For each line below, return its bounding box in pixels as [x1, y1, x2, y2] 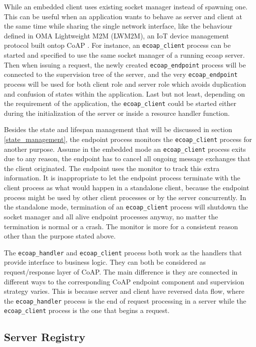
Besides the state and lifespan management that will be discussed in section [4, 124, 232, 135]
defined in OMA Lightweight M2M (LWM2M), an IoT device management [4, 30, 229, 40]
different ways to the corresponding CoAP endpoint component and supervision [4, 276, 244, 286]
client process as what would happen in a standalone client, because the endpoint [4, 182, 250, 193]
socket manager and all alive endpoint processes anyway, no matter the [4, 211, 218, 221]
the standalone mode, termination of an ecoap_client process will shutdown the [4, 202, 248, 212]
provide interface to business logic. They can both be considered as [4, 257, 206, 267]
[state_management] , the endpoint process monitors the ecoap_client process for [4, 134, 252, 144]
